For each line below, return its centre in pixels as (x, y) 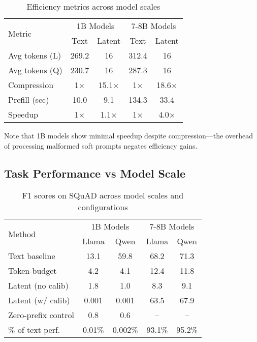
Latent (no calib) (38, 286)
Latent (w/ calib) (39, 300)
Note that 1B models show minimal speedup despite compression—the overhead (128, 135)
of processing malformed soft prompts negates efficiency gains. (101, 145)
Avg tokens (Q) (35, 70)
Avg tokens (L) (35, 55)
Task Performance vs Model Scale (95, 173)
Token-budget (33, 271)
